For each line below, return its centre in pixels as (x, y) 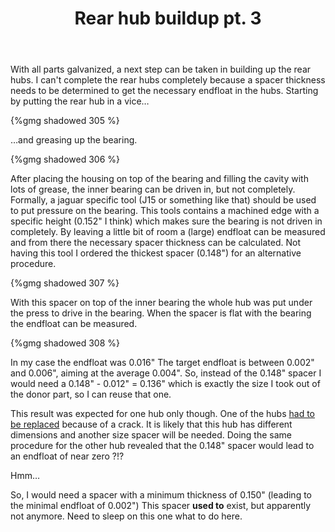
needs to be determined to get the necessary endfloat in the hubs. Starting (164, 91)
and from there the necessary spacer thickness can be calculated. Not (155, 243)
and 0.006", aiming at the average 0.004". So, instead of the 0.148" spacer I (166, 373)
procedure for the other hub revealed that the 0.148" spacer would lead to (162, 446)
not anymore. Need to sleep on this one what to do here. (126, 516)
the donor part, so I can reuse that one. (91, 394)
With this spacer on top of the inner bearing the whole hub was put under (161, 303)
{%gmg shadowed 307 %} (65, 283)
